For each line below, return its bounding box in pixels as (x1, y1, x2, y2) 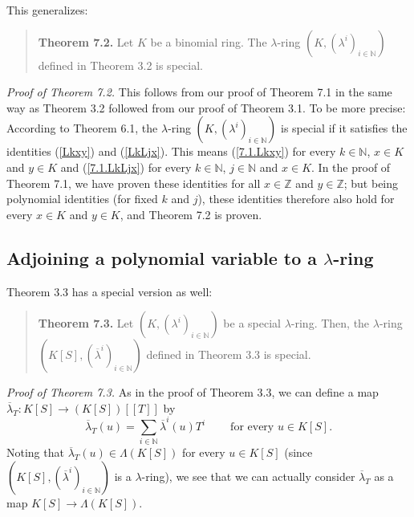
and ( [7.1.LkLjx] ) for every (60, 158, 192, 175)
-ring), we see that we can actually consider (141, 467, 355, 484)
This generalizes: (6, 2, 88, 18)
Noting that (6, 444, 64, 461)
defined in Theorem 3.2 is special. (38, 56, 203, 73)
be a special (223, 315, 281, 332)
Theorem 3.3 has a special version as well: (6, 283, 213, 299)
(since (284, 444, 313, 461)
